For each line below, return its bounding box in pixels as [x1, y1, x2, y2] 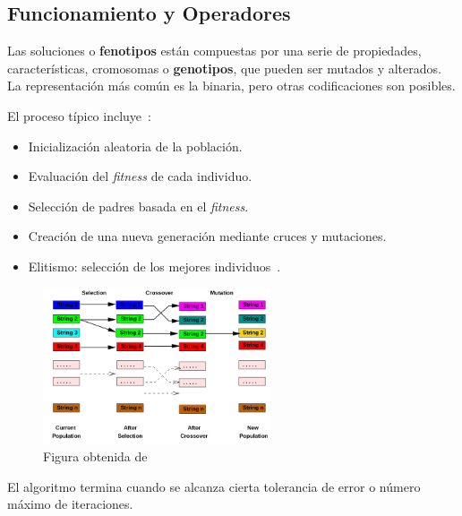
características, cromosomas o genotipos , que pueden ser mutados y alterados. [7, 58, 441, 77]
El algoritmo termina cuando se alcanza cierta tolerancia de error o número [7, 477, 421, 495]
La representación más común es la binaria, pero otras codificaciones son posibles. [7, 76, 456, 95]
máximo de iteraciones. [7, 494, 133, 513]
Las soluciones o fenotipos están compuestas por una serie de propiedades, [7, 41, 422, 60]
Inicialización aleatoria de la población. [28, 136, 243, 155]
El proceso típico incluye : [7, 106, 151, 125]
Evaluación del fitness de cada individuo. [28, 167, 252, 185]
